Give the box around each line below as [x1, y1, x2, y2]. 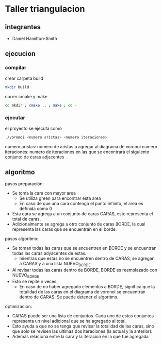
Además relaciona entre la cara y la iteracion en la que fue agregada [12, 334, 149, 340]
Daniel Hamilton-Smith [12, 35, 57, 41]
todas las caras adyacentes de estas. [12, 250, 87, 256]
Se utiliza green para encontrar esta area [19, 195, 101, 201]
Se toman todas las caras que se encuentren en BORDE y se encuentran [12, 245, 157, 251]
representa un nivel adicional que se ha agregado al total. [12, 318, 127, 324]
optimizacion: [5, 304, 32, 310]
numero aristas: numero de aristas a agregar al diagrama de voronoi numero [5, 143, 158, 149]
